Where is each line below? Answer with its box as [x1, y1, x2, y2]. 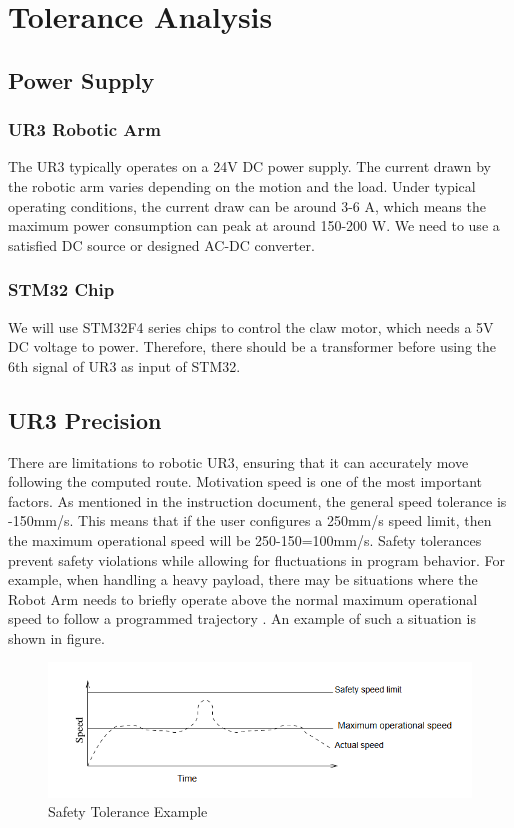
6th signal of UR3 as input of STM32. [8, 355, 241, 376]
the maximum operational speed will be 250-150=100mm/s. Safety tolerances [8, 529, 482, 550]
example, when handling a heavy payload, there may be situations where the [8, 569, 478, 590]
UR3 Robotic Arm [8, 117, 161, 142]
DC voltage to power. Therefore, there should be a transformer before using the [8, 336, 497, 357]
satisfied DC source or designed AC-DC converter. [8, 234, 315, 255]
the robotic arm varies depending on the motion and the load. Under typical [8, 175, 476, 196]
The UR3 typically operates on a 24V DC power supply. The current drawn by [8, 156, 491, 177]
